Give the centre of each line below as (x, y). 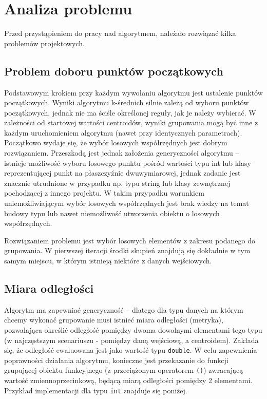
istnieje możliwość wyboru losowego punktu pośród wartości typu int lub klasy (128, 163)
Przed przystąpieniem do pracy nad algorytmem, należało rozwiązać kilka (120, 33)
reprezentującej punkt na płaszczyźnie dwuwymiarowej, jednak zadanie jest (122, 173)
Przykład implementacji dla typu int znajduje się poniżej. (96, 390)
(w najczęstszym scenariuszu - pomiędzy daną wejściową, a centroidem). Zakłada (131, 340)
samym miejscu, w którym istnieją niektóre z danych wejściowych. (108, 261)
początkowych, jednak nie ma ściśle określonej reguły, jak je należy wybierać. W (130, 112)
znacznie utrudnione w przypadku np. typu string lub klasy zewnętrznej (117, 183)
